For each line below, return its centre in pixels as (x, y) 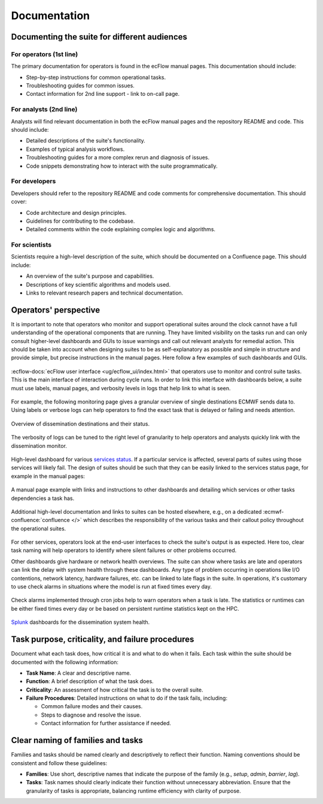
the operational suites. (39, 528)
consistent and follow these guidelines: (59, 763)
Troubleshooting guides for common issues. (80, 86)
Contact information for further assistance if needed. (106, 723)
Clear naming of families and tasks (77, 740)
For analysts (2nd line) (44, 110)
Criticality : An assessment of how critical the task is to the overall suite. (115, 690)
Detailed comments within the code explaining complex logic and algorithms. (121, 229)
